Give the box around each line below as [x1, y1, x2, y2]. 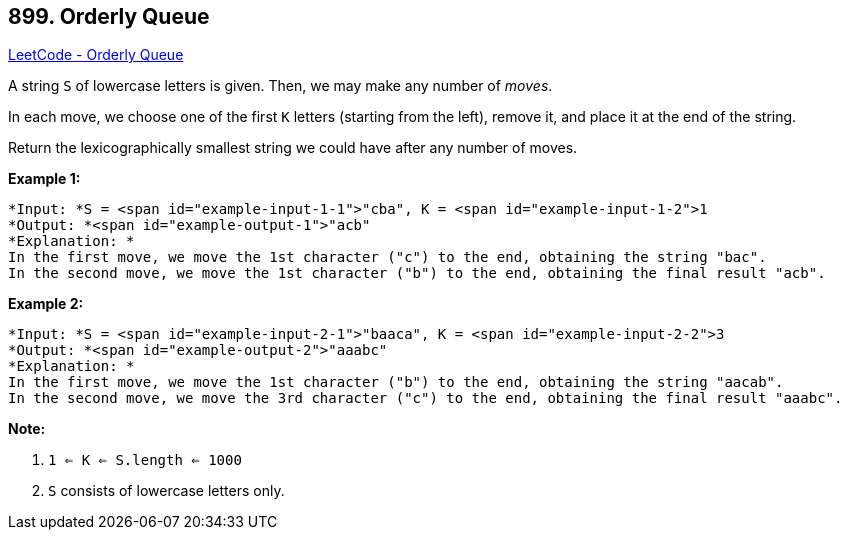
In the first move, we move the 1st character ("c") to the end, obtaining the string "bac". [8, 249, 767, 266]
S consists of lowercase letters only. [48, 482, 285, 500]
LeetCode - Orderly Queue [8, 46, 184, 64]
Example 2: [8, 295, 84, 313]
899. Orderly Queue [8, 4, 210, 29]
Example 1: [8, 170, 81, 188]
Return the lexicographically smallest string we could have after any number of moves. [8, 139, 578, 157]
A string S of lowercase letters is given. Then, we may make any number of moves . [8, 77, 553, 95]
